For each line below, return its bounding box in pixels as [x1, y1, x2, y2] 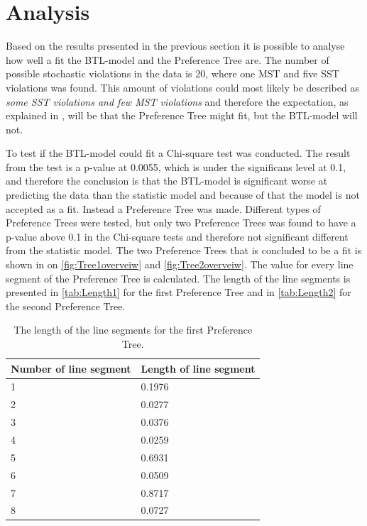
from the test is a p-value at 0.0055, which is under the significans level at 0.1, [6, 159, 346, 174]
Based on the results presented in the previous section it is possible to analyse [6, 38, 345, 53]
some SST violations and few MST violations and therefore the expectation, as [6, 94, 349, 109]
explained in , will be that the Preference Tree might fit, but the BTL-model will [6, 108, 358, 123]
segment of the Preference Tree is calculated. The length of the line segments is [6, 270, 351, 285]
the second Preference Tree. [6, 298, 126, 313]
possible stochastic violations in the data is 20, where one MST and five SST [6, 66, 339, 81]
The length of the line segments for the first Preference [13, 322, 253, 337]
